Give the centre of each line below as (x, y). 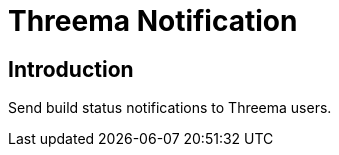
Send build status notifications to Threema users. (170, 108)
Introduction (71, 69)
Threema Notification (153, 21)
